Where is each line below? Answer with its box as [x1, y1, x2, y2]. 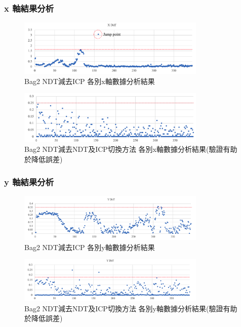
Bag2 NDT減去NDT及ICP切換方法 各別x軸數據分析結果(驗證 [24, 144, 223, 154]
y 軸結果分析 [4, 175, 54, 188]
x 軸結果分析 [4, 2, 54, 14]
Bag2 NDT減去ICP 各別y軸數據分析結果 [24, 241, 155, 252]
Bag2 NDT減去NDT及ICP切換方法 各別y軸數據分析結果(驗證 [24, 303, 223, 313]
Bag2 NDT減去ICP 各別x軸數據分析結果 [24, 75, 155, 86]
